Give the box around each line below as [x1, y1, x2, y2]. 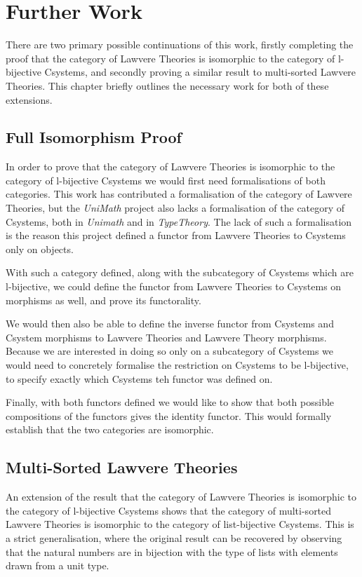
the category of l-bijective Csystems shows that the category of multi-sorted [6, 503, 332, 517]
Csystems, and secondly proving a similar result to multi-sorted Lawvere [44, 65, 356, 79]
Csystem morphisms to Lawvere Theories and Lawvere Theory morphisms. [6, 330, 327, 344]
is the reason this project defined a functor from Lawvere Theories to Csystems [6, 228, 346, 243]
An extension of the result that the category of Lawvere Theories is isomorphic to [6, 489, 357, 504]
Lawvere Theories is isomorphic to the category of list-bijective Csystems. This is [6, 517, 354, 531]
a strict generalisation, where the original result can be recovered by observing [6, 530, 342, 545]
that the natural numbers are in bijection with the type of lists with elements [6, 544, 338, 559]
